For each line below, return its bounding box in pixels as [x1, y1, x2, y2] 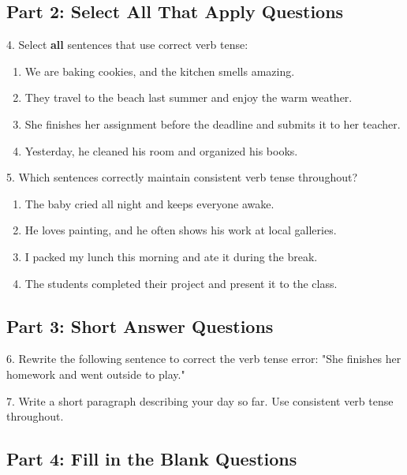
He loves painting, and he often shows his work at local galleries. [24, 222, 337, 238]
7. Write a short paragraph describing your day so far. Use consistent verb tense [6, 392, 394, 409]
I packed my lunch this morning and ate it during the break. [24, 248, 318, 264]
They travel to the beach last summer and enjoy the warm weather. [24, 89, 353, 106]
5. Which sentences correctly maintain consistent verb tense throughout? [6, 169, 358, 185]
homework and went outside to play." [6, 365, 185, 382]
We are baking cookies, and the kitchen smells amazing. [24, 62, 295, 79]
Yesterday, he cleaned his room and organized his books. [24, 142, 298, 159]
